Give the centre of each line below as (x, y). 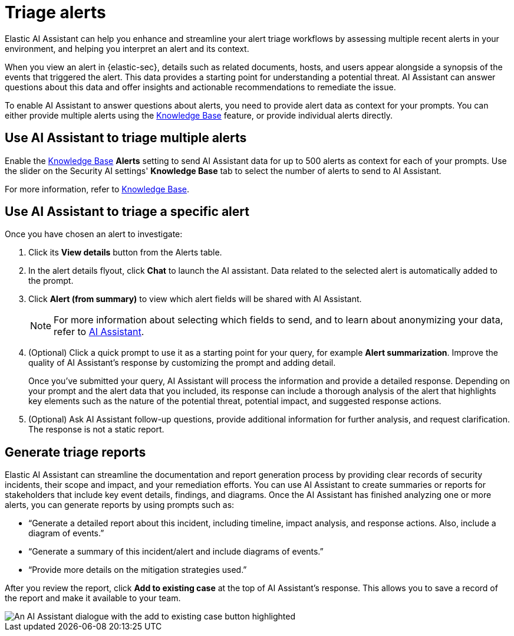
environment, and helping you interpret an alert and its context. (127, 48)
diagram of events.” (66, 533)
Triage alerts (55, 12)
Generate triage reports (75, 452)
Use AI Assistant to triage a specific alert (127, 212)
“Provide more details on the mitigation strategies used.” (138, 570)
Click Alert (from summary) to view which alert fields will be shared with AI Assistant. (195, 299)
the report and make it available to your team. (93, 598)
